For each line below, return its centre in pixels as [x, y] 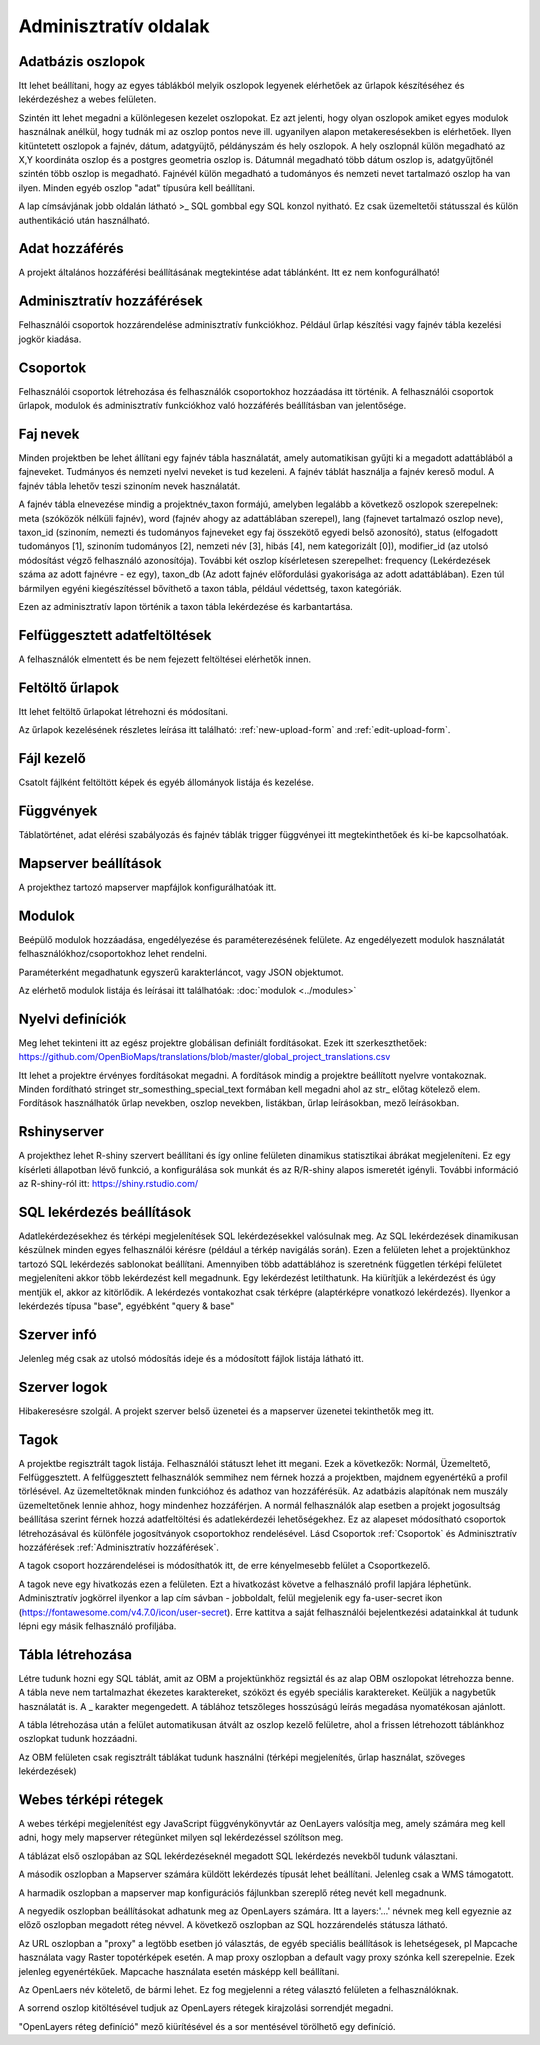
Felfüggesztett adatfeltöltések [115, 635]
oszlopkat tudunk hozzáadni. [78, 1739]
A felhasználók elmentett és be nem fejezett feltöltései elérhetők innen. [165, 659]
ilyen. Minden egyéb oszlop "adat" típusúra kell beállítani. [136, 187]
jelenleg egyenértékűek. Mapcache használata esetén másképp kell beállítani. [179, 1971]
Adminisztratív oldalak [114, 26]
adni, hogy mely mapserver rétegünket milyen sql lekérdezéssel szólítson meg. [181, 1837]
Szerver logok [63, 1386]
